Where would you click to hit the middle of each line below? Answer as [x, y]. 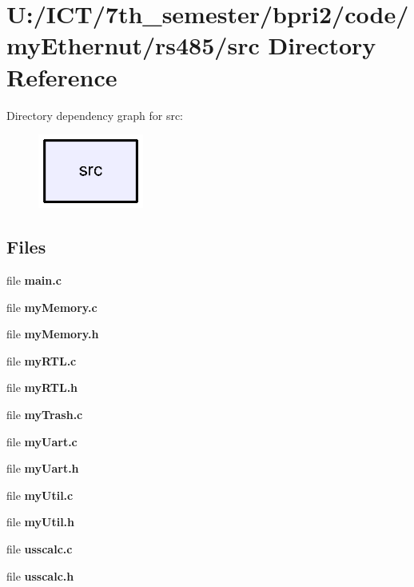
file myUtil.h [41, 522]
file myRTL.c [42, 360]
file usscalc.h [40, 575]
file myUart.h [43, 468]
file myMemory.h [53, 334]
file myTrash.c [45, 415]
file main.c [34, 280]
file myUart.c [42, 441]
